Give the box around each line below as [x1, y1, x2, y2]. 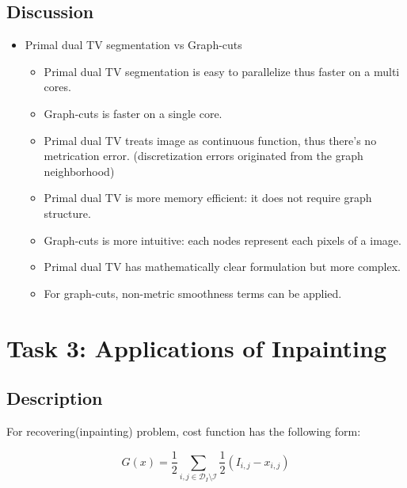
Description [6, 386, 103, 410]
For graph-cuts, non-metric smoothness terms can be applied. [44, 284, 342, 301]
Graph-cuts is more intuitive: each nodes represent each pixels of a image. [44, 231, 401, 248]
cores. [44, 78, 71, 95]
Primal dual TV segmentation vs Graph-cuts [25, 36, 242, 53]
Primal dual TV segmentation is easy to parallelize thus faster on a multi [44, 63, 400, 79]
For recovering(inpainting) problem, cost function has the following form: [6, 422, 361, 439]
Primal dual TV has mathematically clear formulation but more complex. [44, 258, 401, 275]
